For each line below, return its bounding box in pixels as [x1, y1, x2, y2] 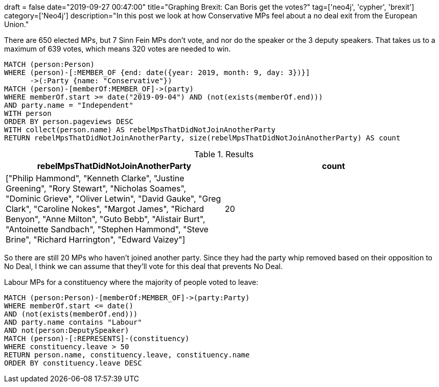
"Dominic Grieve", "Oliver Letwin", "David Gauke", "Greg [6, 194, 221, 204]
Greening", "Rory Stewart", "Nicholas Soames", [6, 183, 187, 194]
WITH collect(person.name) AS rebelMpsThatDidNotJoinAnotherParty [4, 126, 276, 134]
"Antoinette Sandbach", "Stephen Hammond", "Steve [6, 224, 209, 234]
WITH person [4, 109, 52, 117]
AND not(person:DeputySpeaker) [4, 326, 129, 334]
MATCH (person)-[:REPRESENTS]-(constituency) [4, 334, 190, 343]
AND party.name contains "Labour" [4, 318, 142, 326]
